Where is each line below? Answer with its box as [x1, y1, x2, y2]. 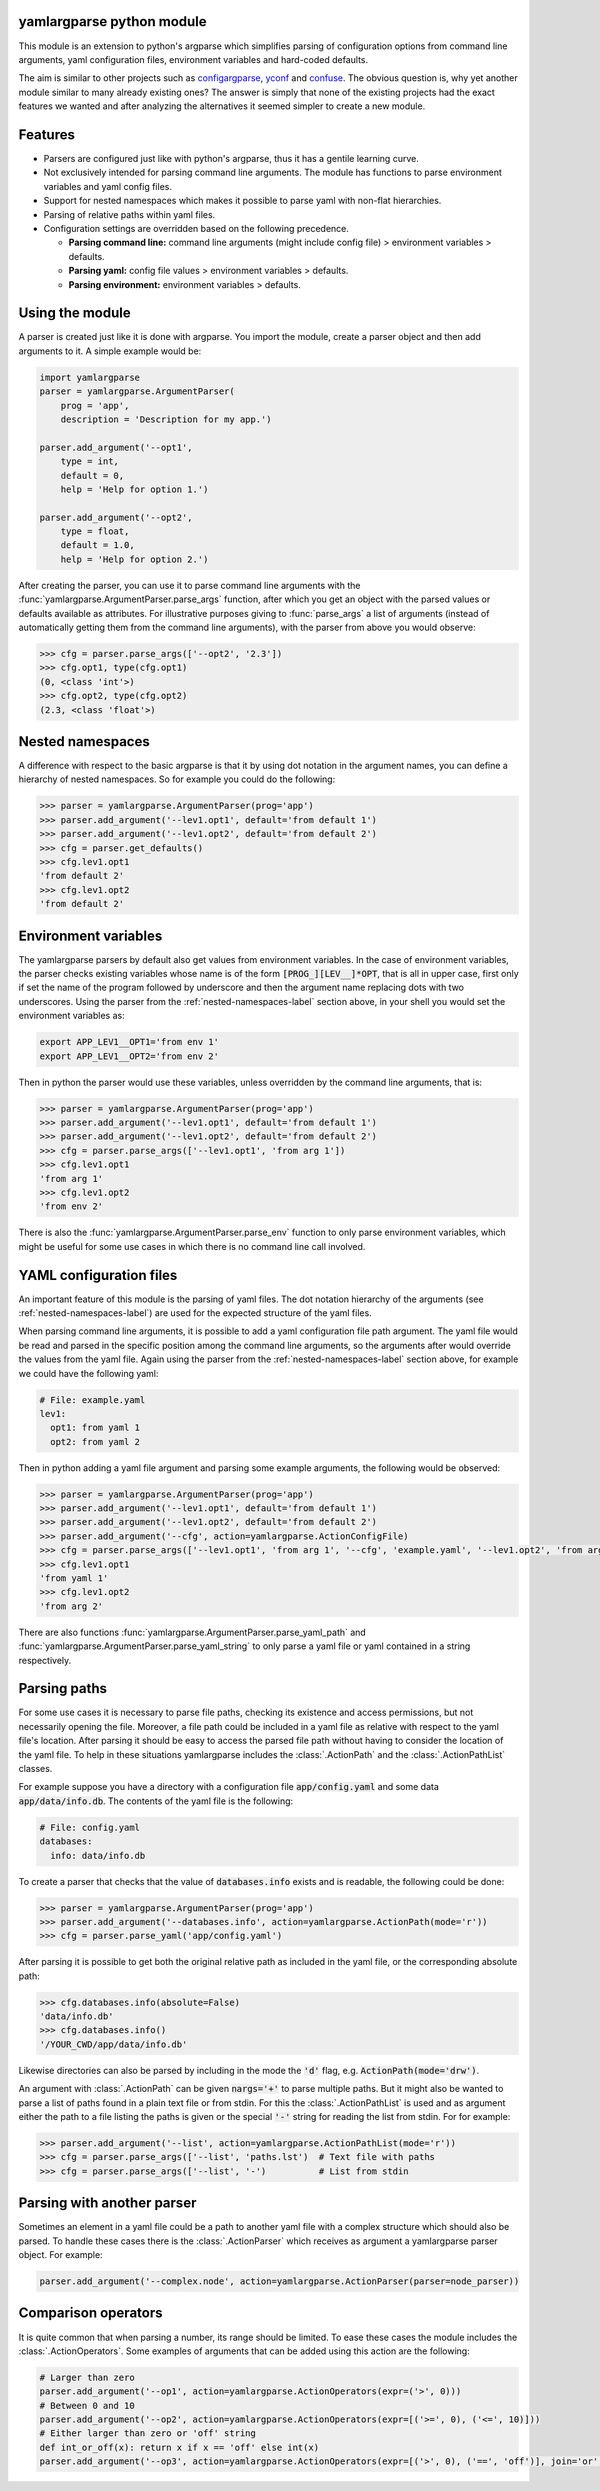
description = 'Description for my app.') [60, 413, 272, 425]
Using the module [18, 305, 131, 322]
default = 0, [60, 470, 125, 481]
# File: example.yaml [39, 1394, 146, 1405]
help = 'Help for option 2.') [60, 553, 209, 565]
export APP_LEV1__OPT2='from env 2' [39, 1050, 220, 1062]
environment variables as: [18, 1010, 125, 1022]
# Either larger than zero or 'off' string [39, 2428, 257, 2439]
